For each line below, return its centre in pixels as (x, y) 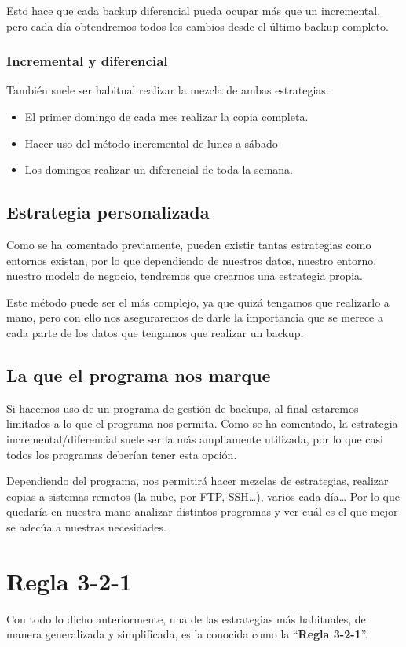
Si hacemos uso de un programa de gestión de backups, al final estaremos (183, 408)
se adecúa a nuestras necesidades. (86, 526)
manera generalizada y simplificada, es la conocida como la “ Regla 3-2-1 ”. (187, 634)
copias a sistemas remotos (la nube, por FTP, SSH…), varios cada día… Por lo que (203, 496)
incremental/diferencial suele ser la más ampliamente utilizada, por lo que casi (195, 438)
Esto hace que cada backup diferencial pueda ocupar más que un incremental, (194, 10)
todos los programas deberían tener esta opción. (122, 454)
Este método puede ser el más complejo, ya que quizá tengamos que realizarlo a (198, 301)
